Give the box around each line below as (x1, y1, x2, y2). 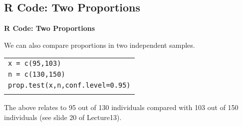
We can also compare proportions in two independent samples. (4, 39, 195, 50)
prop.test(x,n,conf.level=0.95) (8, 81, 131, 90)
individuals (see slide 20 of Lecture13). (4, 112, 122, 122)
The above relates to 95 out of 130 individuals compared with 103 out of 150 (4, 102, 239, 113)
